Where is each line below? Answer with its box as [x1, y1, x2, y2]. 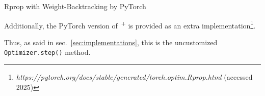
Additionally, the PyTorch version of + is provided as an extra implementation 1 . [4, 18, 256, 30]
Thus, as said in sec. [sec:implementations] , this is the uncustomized [4, 37, 218, 47]
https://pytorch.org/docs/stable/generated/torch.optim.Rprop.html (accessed [16, 72, 253, 82]
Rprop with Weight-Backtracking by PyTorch [4, 1, 146, 11]
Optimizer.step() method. [4, 47, 91, 57]
